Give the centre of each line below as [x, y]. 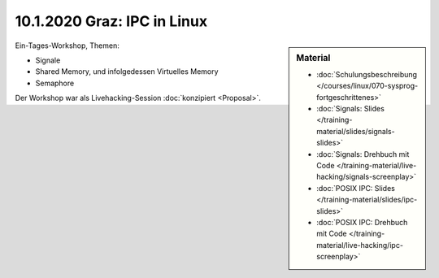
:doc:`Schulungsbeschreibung [367, 74]
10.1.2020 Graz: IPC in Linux [111, 21]
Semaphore [55, 83]
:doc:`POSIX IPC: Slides [356, 188]
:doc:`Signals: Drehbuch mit [363, 154]
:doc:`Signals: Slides [351, 108]
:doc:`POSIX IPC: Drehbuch [362, 222]
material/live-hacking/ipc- [360, 245]
